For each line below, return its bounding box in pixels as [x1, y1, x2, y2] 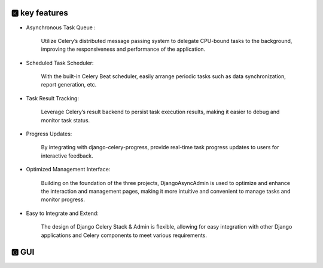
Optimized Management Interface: [26, 166, 111, 173]
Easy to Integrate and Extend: [26, 210, 99, 217]
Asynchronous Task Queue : [26, 24, 96, 31]
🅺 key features [11, 8, 68, 18]
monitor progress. [41, 196, 85, 203]
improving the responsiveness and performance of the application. [41, 45, 206, 53]
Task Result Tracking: [26, 94, 79, 101]
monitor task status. [41, 116, 90, 124]
